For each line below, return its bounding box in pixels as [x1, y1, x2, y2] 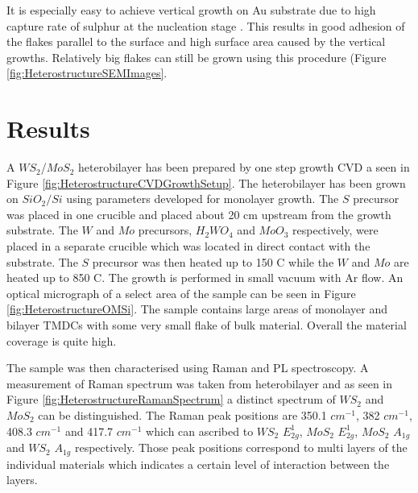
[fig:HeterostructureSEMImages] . [6, 64, 168, 81]
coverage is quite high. [6, 332, 117, 349]
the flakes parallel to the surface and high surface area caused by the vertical [6, 33, 386, 50]
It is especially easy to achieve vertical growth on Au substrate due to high [6, 2, 376, 18]
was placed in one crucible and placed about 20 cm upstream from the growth [6, 205, 391, 222]
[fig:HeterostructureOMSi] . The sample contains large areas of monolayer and [6, 300, 388, 317]
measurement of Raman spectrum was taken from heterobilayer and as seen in [6, 375, 393, 391]
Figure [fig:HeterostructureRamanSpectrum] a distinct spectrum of [6, 391, 336, 408]
